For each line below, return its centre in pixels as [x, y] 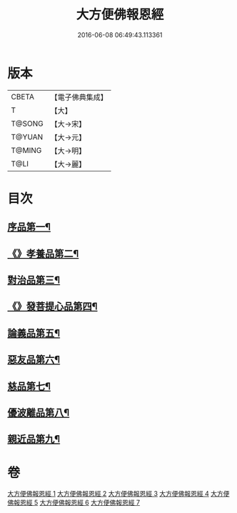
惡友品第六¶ [34, 360]
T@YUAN [27, 136]
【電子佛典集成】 [79, 97]
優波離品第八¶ [39, 413]
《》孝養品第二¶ [43, 253]
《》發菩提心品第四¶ [52, 307]
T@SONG [27, 124]
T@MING [26, 150]
